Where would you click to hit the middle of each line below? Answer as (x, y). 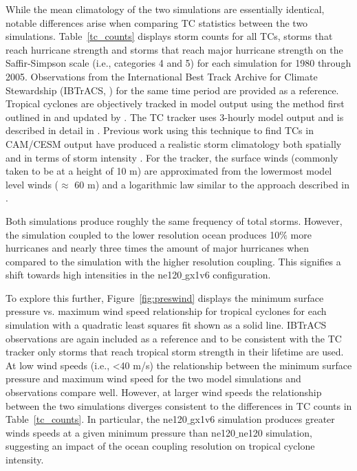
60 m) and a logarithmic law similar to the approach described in (212, 184)
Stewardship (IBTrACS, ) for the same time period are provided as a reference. (172, 90)
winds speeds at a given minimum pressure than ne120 (121, 432)
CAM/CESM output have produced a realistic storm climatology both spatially (174, 143)
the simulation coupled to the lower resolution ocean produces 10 (143, 234)
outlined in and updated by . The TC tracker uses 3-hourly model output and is (175, 117)
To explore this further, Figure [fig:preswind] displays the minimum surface (165, 297)
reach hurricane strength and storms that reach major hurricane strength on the (174, 49)
